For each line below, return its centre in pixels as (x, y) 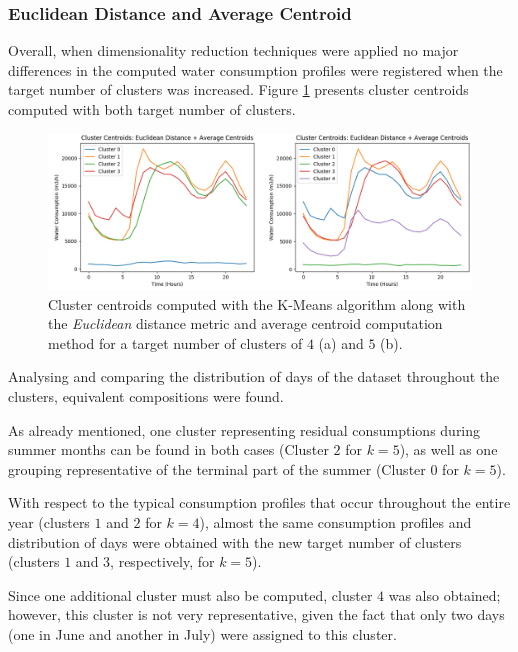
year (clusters (49, 522)
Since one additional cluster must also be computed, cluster (190, 594)
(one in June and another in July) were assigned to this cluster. (202, 634)
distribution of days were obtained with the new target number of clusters (235, 541)
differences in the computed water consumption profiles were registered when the (255, 69)
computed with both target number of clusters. (152, 109)
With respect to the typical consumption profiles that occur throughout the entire (259, 502)
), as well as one (448, 449)
